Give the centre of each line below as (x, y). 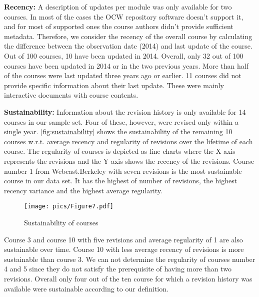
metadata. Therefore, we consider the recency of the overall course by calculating (128, 36)
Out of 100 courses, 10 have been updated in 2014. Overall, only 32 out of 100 (124, 55)
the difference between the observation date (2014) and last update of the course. (128, 46)
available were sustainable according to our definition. (86, 288)
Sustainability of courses (61, 222)
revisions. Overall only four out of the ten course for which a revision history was (128, 278)
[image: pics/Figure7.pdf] (69, 207)
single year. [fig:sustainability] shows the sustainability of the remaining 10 (118, 131)
